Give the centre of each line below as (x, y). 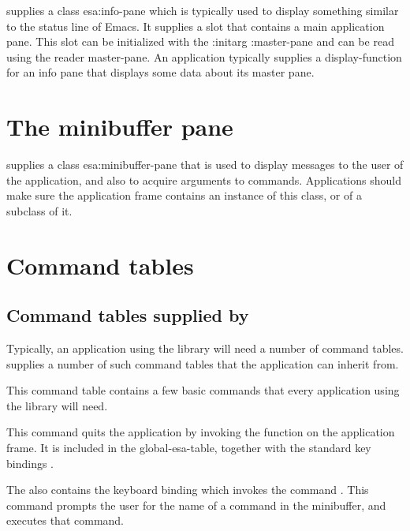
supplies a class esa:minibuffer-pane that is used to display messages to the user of (205, 165)
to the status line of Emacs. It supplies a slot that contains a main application (196, 26)
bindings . (30, 463)
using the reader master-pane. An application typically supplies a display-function (204, 56)
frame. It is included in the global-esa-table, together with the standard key (189, 448)
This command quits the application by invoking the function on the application (201, 432)
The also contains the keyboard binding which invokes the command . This (188, 490)
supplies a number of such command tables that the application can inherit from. (203, 363)
